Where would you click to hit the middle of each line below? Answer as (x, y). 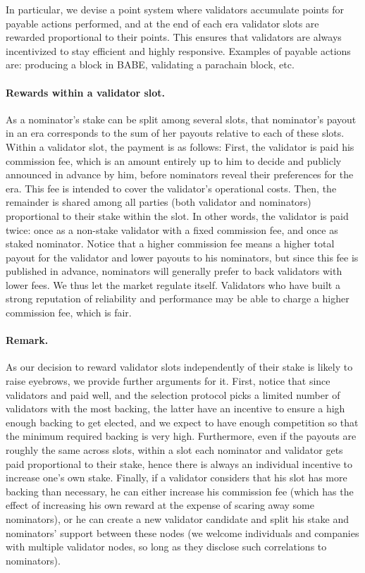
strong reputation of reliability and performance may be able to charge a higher (178, 298)
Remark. (27, 340)
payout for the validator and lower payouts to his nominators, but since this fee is (182, 257)
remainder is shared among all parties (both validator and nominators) (159, 202)
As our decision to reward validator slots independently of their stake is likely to (179, 367)
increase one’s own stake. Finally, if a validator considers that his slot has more (177, 477)
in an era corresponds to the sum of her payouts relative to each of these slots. (175, 133)
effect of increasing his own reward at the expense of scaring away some (160, 505)
